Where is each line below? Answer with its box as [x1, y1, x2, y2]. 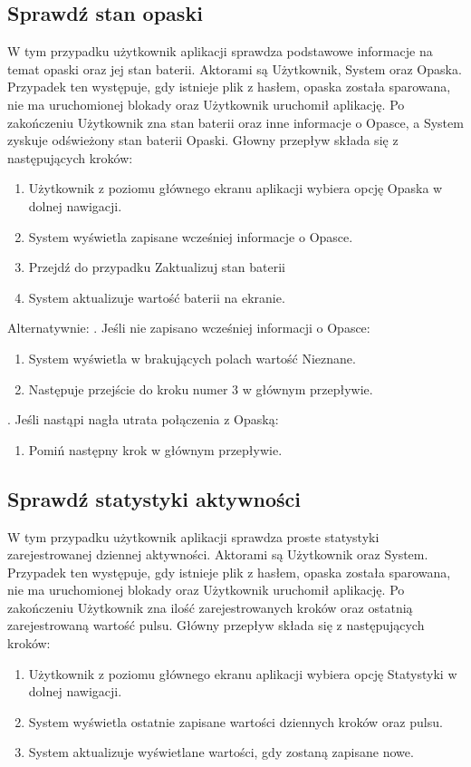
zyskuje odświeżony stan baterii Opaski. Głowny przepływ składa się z [7, 131, 399, 150]
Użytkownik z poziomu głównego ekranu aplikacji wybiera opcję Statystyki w [28, 664, 457, 683]
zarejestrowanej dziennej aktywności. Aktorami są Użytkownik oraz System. [7, 545, 428, 564]
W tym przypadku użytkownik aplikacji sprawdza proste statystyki [7, 527, 380, 546]
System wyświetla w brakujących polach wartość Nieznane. [28, 348, 356, 367]
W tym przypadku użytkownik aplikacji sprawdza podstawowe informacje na [7, 42, 433, 61]
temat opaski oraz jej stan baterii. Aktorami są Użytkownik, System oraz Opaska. [7, 59, 462, 78]
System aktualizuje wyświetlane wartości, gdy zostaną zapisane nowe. [28, 743, 414, 762]
